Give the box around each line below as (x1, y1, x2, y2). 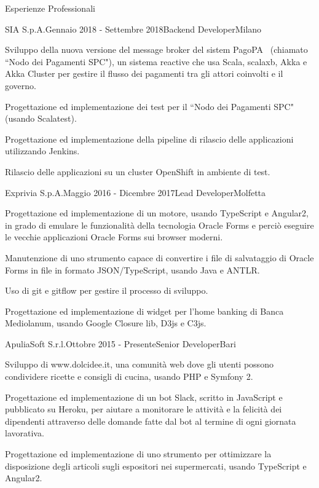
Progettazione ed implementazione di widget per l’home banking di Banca (5, 304, 284, 317)
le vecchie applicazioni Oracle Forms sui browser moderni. (5, 230, 223, 243)
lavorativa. (5, 427, 44, 439)
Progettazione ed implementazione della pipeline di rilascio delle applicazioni (5, 132, 294, 145)
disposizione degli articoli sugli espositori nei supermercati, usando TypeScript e (5, 459, 307, 472)
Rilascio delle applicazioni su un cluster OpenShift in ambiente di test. (5, 165, 270, 178)
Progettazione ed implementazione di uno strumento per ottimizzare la (5, 447, 272, 460)
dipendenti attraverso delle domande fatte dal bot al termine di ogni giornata (5, 414, 296, 427)
